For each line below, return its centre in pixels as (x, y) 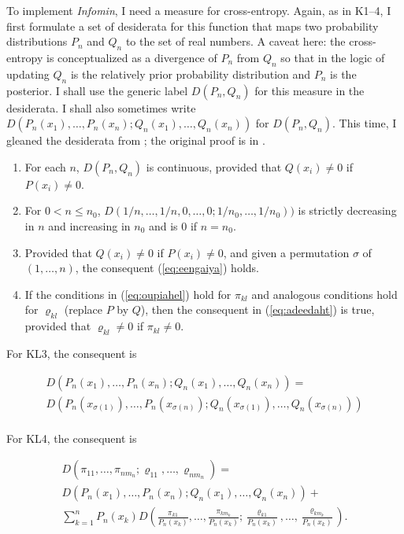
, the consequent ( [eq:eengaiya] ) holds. (167, 268)
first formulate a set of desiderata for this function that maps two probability (193, 26)
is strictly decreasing (347, 210)
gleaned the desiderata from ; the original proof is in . (136, 140)
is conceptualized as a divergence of (132, 57)
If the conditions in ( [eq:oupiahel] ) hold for (128, 294)
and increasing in (89, 225)
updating (28, 74)
